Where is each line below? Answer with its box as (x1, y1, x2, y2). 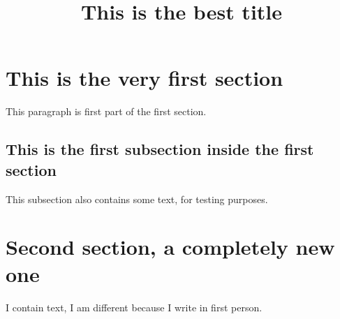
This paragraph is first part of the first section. (6, 104, 207, 119)
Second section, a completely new (6, 232, 335, 261)
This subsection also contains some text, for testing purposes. (6, 191, 268, 206)
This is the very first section (6, 64, 283, 92)
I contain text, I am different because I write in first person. (6, 300, 263, 315)
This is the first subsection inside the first (6, 138, 314, 160)
